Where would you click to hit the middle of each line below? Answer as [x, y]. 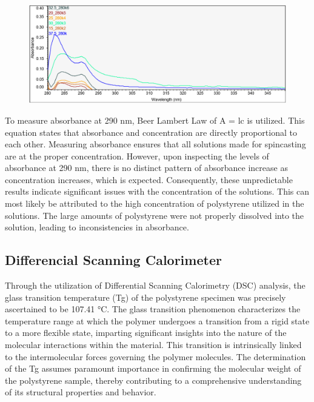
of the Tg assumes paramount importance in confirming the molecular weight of [153, 368]
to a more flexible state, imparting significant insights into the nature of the [146, 333]
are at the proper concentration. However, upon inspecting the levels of [137, 156]
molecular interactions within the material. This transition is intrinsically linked [153, 345]
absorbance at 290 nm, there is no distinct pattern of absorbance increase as [146, 168]
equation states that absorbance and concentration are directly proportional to [151, 132]
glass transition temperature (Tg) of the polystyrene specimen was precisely [145, 297]
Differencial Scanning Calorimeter [113, 260]
